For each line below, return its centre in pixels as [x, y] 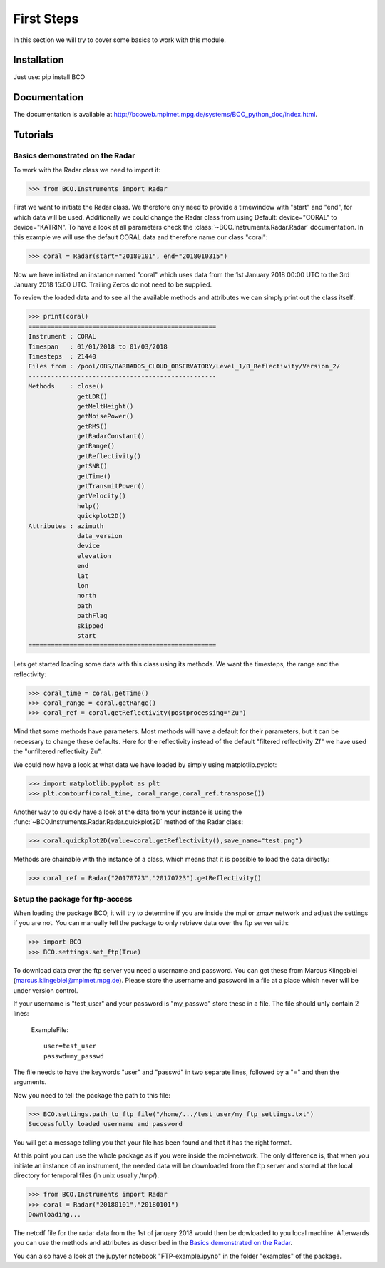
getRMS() [92, 426]
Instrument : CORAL [62, 336]
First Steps [46, 19]
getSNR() [92, 466]
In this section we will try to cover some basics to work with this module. [119, 40]
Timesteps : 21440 [62, 356]
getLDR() [92, 396]
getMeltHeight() [106, 406]
